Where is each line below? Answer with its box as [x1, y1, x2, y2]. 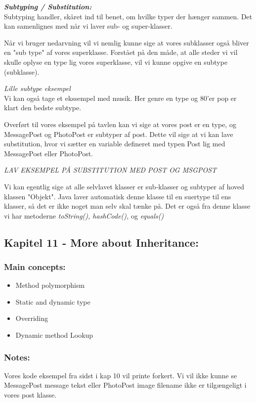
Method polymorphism [15, 280, 85, 290]
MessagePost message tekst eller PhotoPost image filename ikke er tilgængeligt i [4, 380, 247, 390]
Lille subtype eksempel [4, 83, 71, 93]
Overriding [15, 313, 48, 323]
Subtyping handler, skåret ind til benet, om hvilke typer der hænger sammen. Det [4, 11, 253, 21]
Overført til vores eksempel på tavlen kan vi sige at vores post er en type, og [4, 119, 236, 129]
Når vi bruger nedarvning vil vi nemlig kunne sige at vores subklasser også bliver [4, 37, 249, 47]
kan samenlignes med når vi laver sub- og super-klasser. [4, 21, 172, 31]
